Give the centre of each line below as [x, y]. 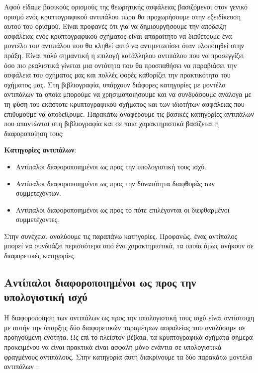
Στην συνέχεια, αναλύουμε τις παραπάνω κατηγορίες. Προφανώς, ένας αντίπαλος [121, 236]
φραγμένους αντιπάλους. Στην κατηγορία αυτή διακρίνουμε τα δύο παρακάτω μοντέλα [128, 356]
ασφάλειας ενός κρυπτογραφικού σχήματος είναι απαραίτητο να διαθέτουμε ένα [118, 36]
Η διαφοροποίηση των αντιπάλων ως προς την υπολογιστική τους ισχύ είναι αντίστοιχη [129, 318]
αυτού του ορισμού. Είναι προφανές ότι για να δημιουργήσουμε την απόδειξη [115, 26]
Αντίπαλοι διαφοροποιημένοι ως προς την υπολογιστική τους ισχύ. [111, 166]
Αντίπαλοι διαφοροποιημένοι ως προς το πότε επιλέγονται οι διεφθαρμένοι [123, 209]
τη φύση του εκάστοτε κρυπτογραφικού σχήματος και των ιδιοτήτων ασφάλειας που [124, 104]
